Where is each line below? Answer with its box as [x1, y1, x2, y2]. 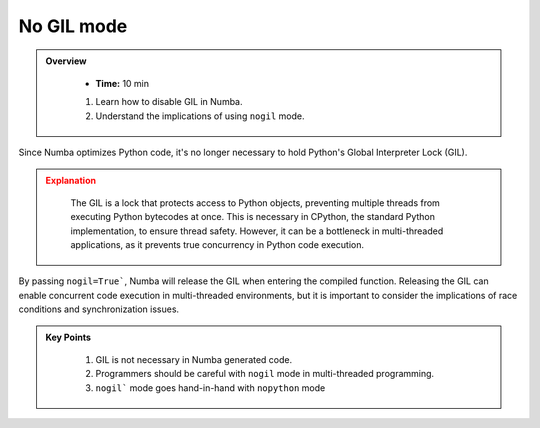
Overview [45, 55, 87, 67]
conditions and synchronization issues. [18, 303, 180, 315]
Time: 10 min [95, 77, 150, 89]
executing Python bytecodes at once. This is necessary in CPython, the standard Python [70, 211, 435, 223]
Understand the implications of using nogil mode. [95, 110, 305, 122]
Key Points [45, 331, 92, 343]
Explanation [45, 174, 97, 186]
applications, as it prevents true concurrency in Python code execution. [70, 239, 365, 251]
